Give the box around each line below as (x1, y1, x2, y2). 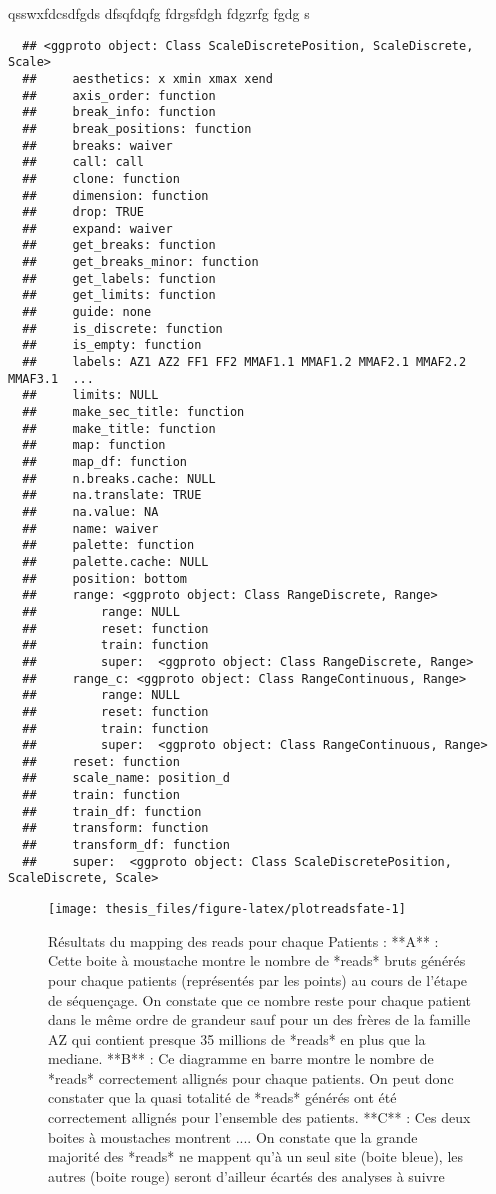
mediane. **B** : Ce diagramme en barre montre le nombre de (48, 1048, 434, 1069)
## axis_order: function (22, 88, 216, 103)
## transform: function (22, 821, 209, 836)
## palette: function (22, 538, 195, 553)
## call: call (22, 155, 145, 170)
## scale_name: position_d (22, 771, 230, 786)
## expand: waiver (22, 221, 173, 236)
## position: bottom (22, 571, 187, 586)
